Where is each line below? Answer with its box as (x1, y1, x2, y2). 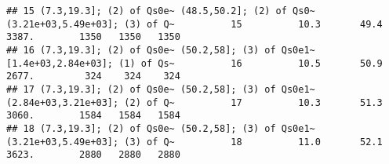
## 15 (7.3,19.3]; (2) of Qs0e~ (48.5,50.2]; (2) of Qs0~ (6, 5, 315, 16)
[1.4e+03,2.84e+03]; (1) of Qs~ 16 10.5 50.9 (6, 57, 383, 69)
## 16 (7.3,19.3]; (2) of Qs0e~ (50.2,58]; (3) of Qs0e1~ (6, 44, 315, 56)
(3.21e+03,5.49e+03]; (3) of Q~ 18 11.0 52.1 (6, 136, 383, 148)
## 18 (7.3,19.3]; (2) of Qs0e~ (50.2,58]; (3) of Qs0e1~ (6, 122, 315, 134)
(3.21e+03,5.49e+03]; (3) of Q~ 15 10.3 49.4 (6, 18, 383, 30)
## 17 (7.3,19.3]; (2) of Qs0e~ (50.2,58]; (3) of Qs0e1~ (6, 83, 315, 95)
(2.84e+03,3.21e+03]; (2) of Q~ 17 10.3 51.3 (6, 97, 383, 108)
